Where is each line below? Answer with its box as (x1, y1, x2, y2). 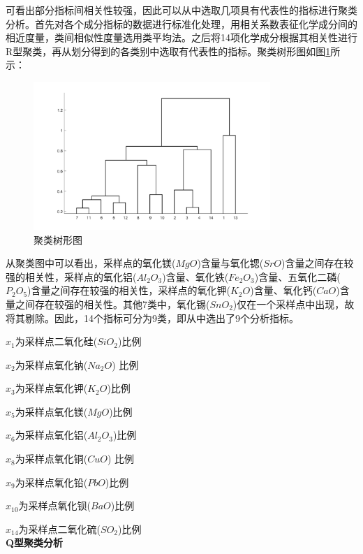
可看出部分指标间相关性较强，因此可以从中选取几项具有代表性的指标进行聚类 (6, 3, 357, 17)
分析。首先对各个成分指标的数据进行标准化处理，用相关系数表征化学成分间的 (6, 16, 357, 31)
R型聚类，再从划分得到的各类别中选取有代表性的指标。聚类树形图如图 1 (6, 43, 331, 58)
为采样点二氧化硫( (18, 521, 101, 536)
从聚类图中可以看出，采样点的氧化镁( (6, 256, 176, 270)
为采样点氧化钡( (18, 498, 91, 513)
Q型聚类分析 (6, 535, 64, 550)
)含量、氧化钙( (250, 283, 317, 298)
